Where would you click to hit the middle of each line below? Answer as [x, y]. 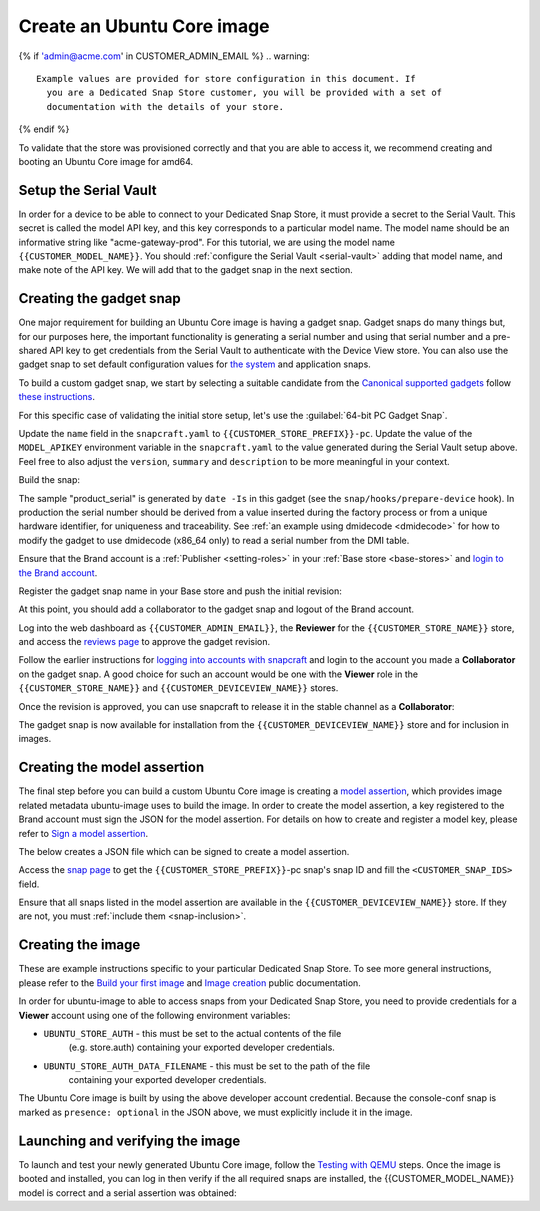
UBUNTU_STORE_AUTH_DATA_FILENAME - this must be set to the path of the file [207, 1066]
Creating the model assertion [111, 767]
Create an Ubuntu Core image [144, 26]
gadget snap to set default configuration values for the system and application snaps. [195, 364]
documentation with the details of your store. [165, 106]
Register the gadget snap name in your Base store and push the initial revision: [180, 591]
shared [33, 351]
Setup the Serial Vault [87, 190]
